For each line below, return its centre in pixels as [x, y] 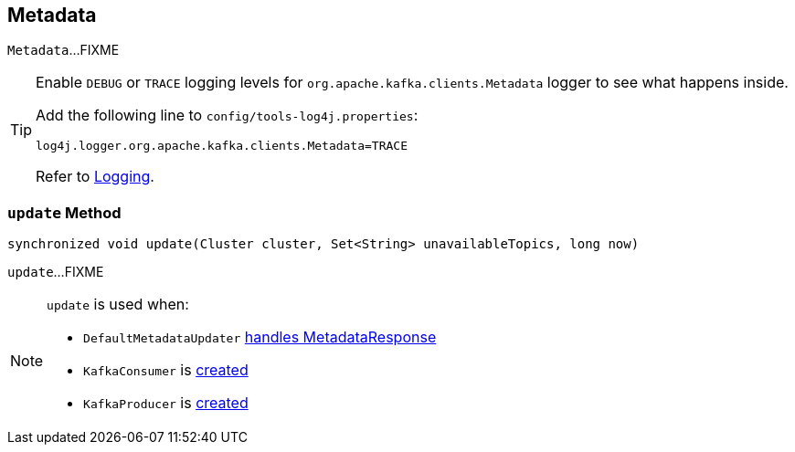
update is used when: [118, 305]
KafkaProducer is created [166, 403]
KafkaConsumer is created [166, 370]
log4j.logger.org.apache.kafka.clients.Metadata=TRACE [222, 146]
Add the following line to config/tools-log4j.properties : [227, 116]
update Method [64, 212]
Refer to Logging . [95, 177]
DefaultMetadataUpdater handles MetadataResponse [260, 337]
